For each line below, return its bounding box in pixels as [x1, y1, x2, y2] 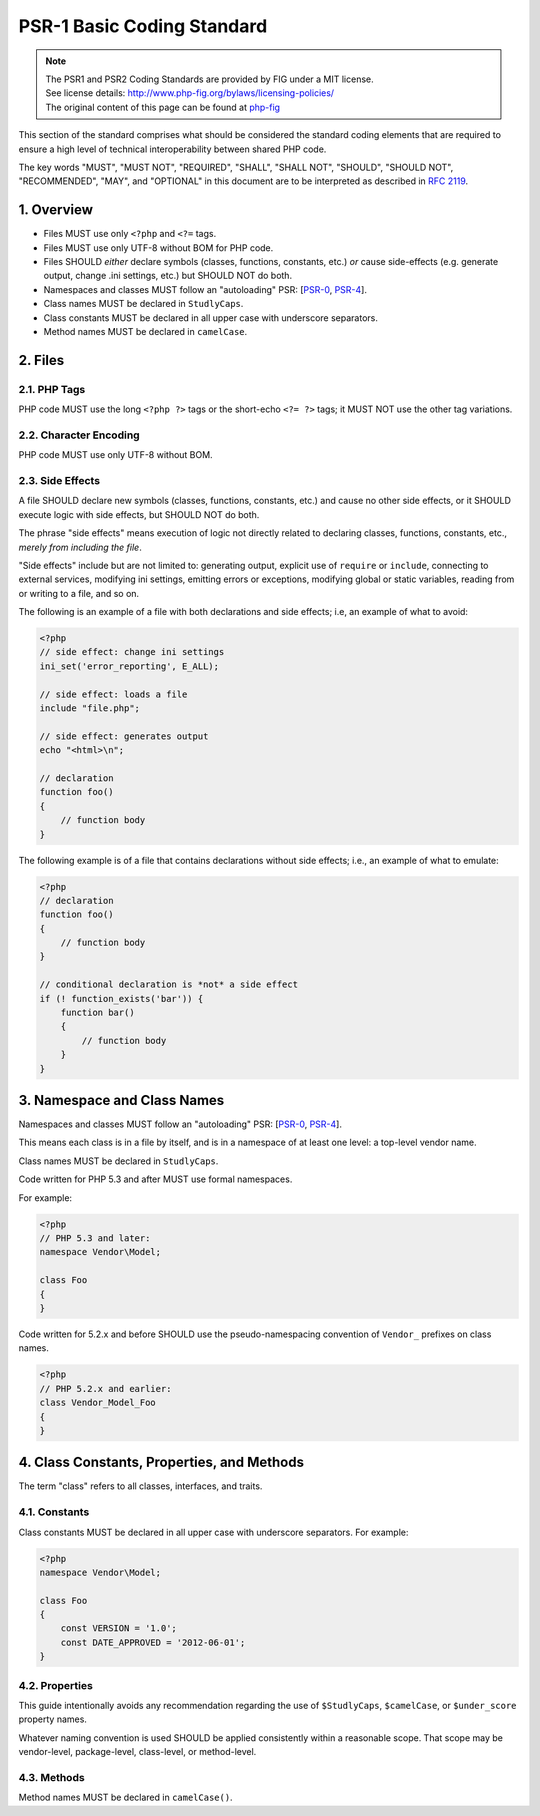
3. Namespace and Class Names [18, 1092, 225, 1109]
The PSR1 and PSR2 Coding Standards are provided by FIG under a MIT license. [45, 73, 374, 85]
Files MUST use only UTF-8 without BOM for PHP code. [43, 241, 274, 254]
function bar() [60, 1007, 135, 1019]
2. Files [18, 351, 65, 369]
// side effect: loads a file [39, 688, 188, 700]
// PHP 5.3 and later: [39, 1233, 151, 1244]
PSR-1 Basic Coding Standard [18, 15, 268, 37]
